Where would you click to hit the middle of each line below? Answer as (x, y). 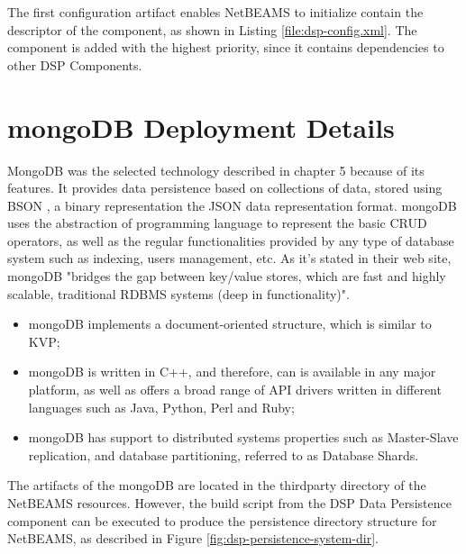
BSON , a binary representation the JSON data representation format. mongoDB (232, 205)
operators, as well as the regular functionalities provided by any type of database (231, 240)
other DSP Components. (75, 64)
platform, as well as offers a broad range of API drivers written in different (235, 390)
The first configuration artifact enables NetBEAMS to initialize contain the (215, 12)
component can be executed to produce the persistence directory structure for (222, 520)
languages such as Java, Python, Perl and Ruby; (161, 407)
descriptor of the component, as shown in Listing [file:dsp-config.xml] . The (212, 29)
